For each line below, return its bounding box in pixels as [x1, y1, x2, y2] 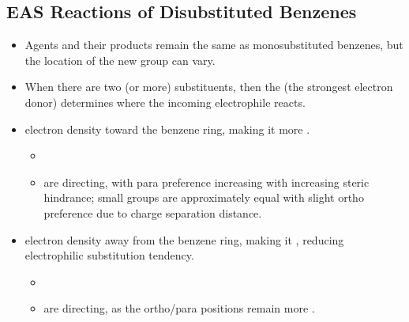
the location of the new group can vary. [24, 51, 216, 68]
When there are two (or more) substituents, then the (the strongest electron [24, 78, 393, 95]
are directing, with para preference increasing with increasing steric [43, 173, 370, 190]
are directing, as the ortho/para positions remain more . [43, 300, 315, 316]
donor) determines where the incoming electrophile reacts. [24, 93, 306, 110]
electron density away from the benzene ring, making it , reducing [24, 231, 344, 248]
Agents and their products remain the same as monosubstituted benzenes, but [24, 36, 403, 53]
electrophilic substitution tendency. [24, 247, 194, 263]
